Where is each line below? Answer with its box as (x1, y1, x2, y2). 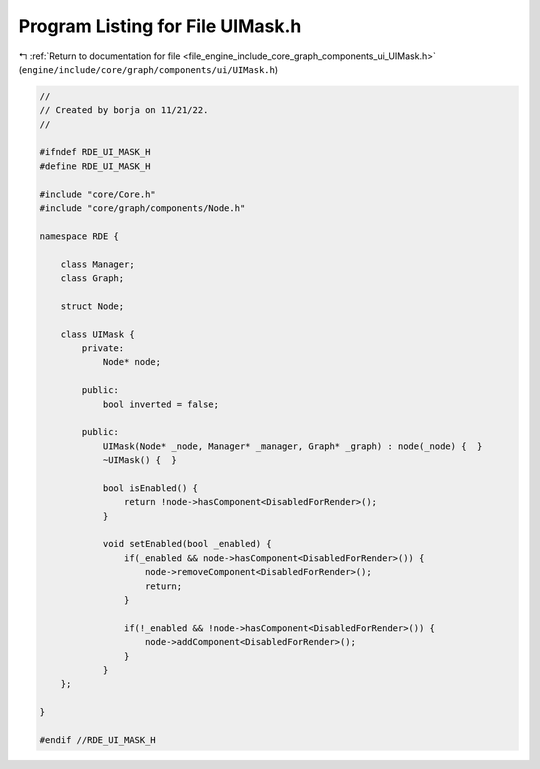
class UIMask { (60, 328, 135, 340)
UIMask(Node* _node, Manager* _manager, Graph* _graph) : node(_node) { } (102, 440, 483, 452)
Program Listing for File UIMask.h (18, 15, 302, 37)
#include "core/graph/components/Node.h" (39, 203, 246, 214)
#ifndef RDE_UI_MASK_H (39, 146, 151, 158)
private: (81, 342, 125, 354)
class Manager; (60, 258, 135, 270)
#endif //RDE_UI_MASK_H (39, 734, 157, 745)
